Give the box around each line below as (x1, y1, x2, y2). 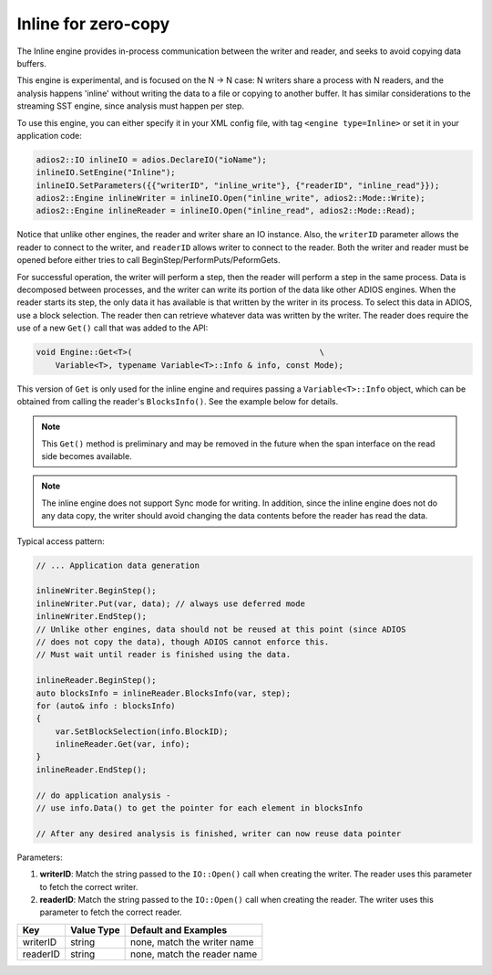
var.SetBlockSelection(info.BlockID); (55, 726, 229, 737)
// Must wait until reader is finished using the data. (36, 649, 292, 660)
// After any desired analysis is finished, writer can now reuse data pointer (36, 828, 402, 839)
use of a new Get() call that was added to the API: (16, 322, 209, 333)
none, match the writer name (129, 936, 254, 949)
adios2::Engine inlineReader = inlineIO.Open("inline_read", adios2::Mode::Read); (36, 205, 416, 216)
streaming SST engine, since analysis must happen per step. (16, 100, 245, 111)
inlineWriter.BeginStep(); (36, 585, 157, 596)
